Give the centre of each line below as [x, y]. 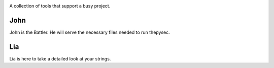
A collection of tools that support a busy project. [60, 6]
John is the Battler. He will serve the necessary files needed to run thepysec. [90, 32]
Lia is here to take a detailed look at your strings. [60, 58]
